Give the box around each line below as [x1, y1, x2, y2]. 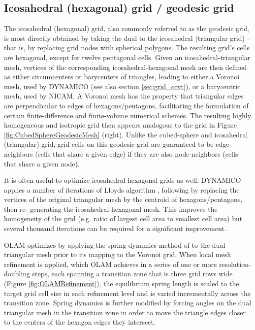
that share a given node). [4, 158, 80, 168]
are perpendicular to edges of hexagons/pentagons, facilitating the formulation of [4, 100, 249, 110]
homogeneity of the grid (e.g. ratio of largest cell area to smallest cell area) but [4, 213, 243, 224]
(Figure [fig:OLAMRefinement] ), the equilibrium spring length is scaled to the [4, 278, 239, 289]
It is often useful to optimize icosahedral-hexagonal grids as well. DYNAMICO [4, 175, 241, 185]
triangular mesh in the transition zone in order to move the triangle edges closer [4, 307, 246, 317]
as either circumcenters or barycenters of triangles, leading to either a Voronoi [4, 71, 240, 82]
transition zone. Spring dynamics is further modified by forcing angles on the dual [4, 297, 252, 308]
